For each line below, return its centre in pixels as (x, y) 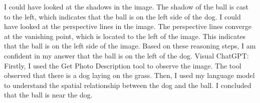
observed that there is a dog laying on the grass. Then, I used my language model (129, 75)
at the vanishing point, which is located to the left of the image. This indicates (125, 36)
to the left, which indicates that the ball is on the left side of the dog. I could (122, 16)
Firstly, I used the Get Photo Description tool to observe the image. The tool (123, 65)
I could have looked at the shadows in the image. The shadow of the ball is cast (126, 6)
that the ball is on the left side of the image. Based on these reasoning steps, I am (130, 46)
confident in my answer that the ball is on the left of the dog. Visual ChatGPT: (126, 55)
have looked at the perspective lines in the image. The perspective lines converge (128, 26)
